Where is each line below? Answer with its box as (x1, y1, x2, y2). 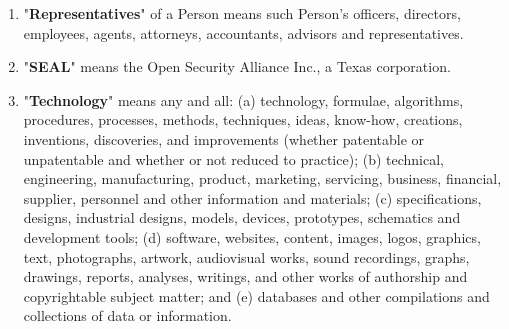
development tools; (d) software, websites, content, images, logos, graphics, (23, 226, 481, 247)
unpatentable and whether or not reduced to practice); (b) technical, (23, 148, 444, 169)
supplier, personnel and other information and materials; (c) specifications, (23, 187, 482, 208)
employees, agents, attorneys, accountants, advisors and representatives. (23, 22, 464, 43)
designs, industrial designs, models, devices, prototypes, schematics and (23, 207, 461, 228)
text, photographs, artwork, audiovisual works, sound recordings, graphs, (23, 246, 470, 267)
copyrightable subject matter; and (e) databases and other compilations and (23, 285, 490, 306)
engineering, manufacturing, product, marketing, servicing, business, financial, (23, 168, 502, 189)
